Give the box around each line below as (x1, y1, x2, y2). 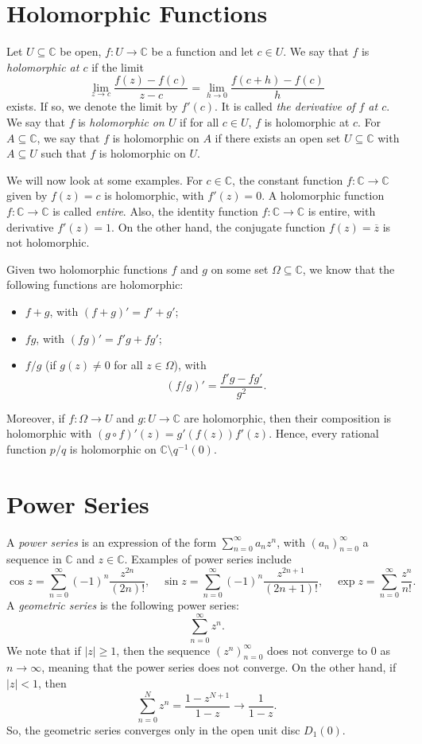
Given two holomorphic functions (6, 260, 168, 277)
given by (6, 187, 48, 204)
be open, (60, 43, 102, 60)
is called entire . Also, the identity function (52, 202, 258, 219)
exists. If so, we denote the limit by (6, 98, 178, 115)
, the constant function (232, 171, 343, 188)
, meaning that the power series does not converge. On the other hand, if (41, 659, 397, 676)
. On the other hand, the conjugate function (111, 218, 326, 235)
